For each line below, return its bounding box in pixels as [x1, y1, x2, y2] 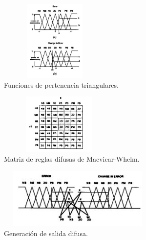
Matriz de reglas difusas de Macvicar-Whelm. [4, 154, 140, 164]
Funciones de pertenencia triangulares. [4, 79, 119, 90]
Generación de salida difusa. [4, 228, 88, 238]
